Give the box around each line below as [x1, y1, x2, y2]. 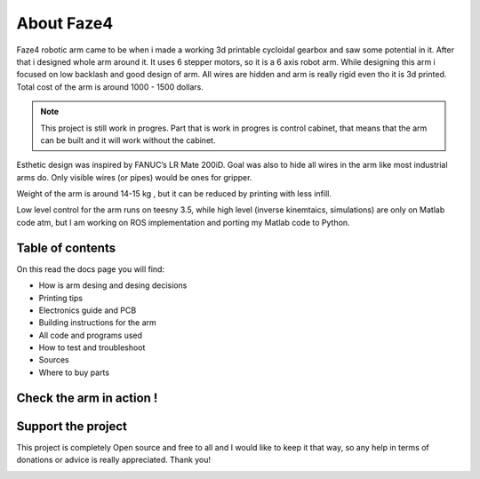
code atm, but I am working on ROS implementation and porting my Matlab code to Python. [16, 217, 350, 228]
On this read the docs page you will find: [16, 263, 164, 275]
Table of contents [16, 240, 116, 255]
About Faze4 [16, 13, 114, 33]
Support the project [16, 419, 128, 434]
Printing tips [38, 292, 84, 303]
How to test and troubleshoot [38, 342, 146, 353]
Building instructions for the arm [38, 317, 157, 328]
